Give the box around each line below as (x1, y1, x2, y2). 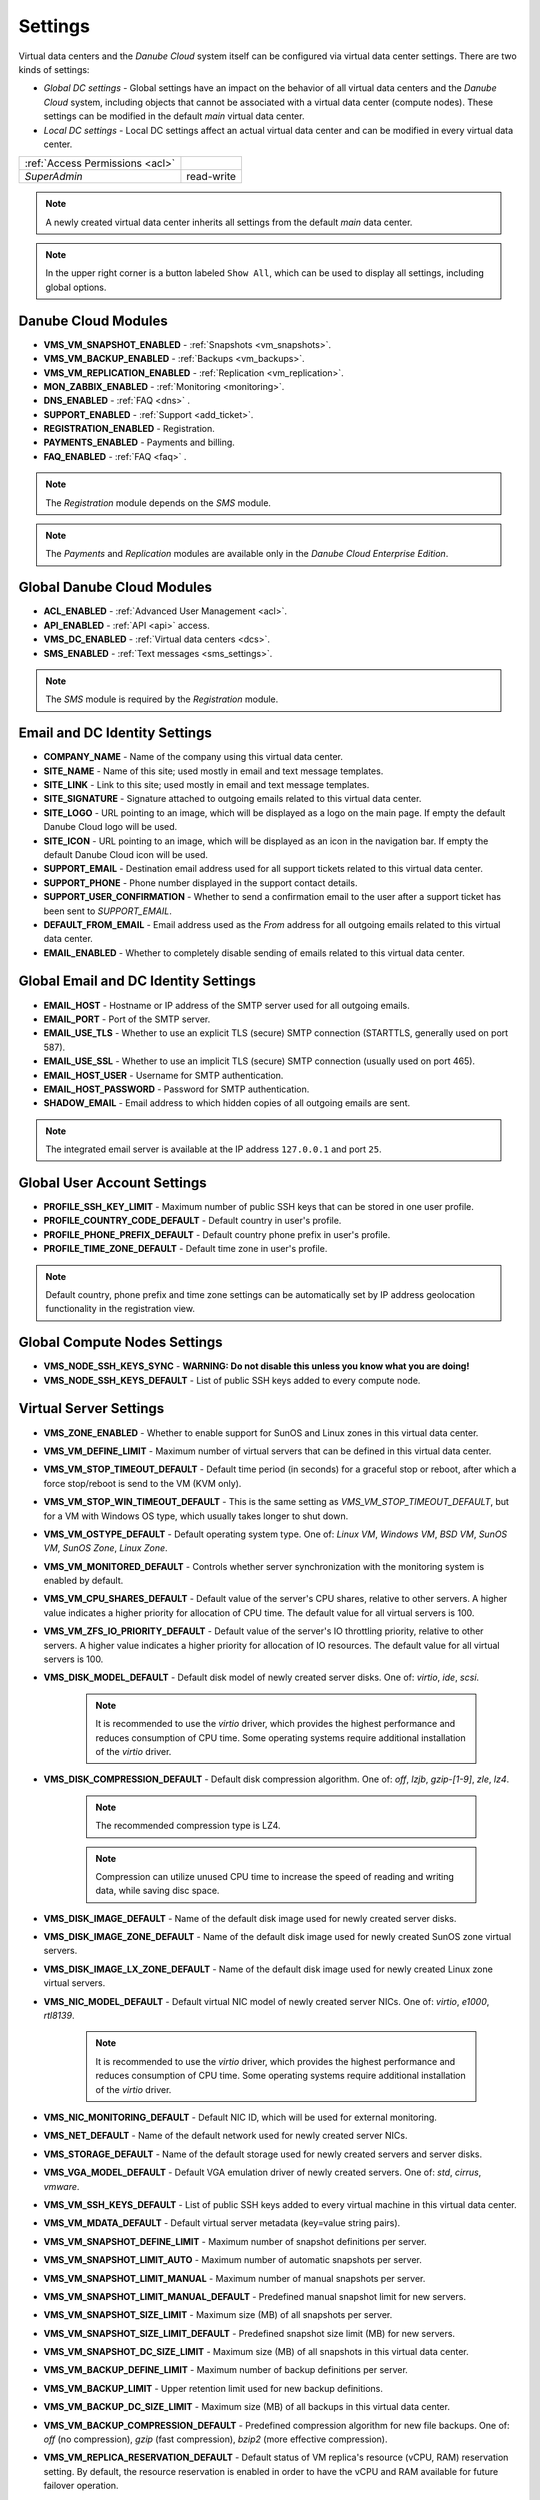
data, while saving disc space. (95, 1885, 220, 1897)
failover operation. (43, 2480, 119, 2492)
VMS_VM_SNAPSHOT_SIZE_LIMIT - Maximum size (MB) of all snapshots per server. (43, 2309, 393, 2321)
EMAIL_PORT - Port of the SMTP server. (43, 1013, 211, 1025)
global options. (45, 281, 107, 293)
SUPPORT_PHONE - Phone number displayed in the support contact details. (43, 876, 358, 889)
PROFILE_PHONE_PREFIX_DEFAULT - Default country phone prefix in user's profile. (43, 1228, 391, 1240)
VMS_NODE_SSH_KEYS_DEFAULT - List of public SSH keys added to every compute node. (43, 1374, 421, 1386)
